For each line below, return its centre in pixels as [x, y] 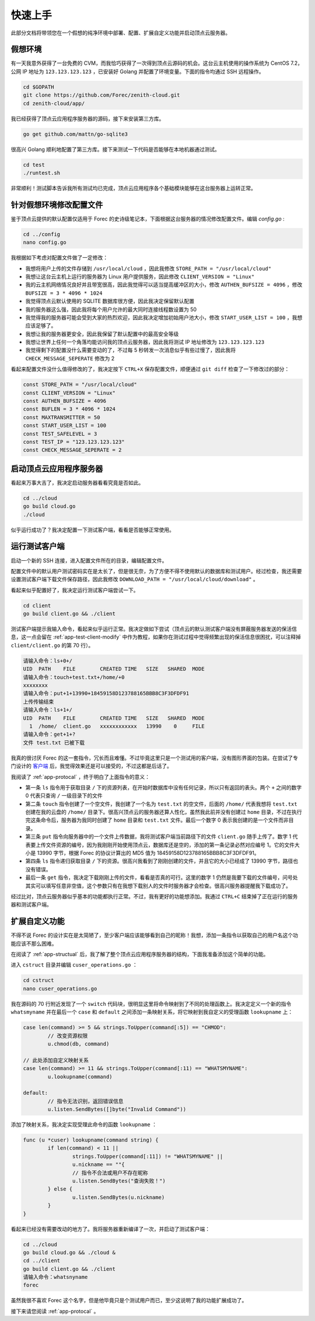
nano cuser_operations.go [60, 989]
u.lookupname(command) [80, 1077]
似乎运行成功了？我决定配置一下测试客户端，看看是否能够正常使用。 [92, 530]
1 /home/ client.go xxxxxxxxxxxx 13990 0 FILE [117, 726]
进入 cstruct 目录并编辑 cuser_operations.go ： [74, 965]
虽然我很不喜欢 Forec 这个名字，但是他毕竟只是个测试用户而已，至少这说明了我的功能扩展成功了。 [129, 1301]
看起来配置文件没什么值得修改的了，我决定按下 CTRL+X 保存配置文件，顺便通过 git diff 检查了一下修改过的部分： [150, 369]
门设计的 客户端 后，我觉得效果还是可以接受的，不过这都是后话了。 [91, 766]
